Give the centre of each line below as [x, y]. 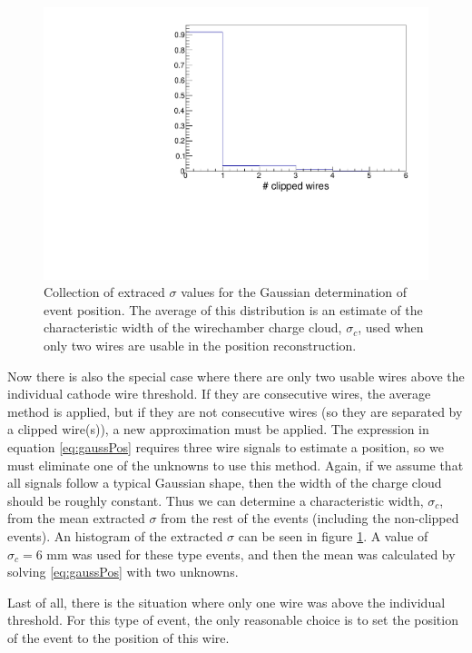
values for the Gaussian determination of [294, 292]
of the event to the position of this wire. [118, 637]
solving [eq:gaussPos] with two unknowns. [123, 572]
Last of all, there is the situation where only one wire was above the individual [226, 602]
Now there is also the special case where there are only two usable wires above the [236, 376]
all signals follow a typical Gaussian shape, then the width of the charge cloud [225, 483]
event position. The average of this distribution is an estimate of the [233, 309]
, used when [391, 327]
